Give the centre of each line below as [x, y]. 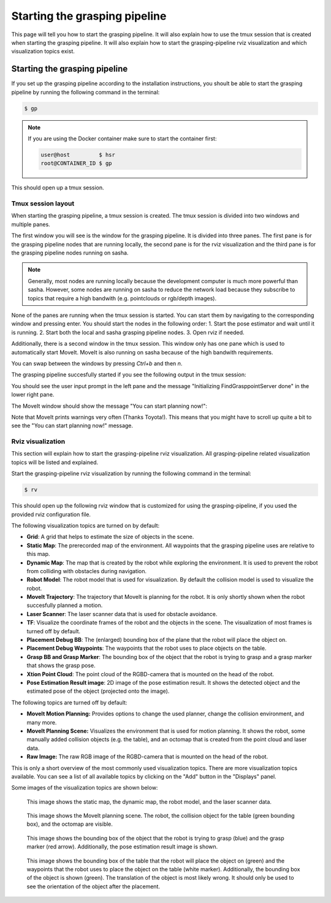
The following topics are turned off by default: [69, 703]
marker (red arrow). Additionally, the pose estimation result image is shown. [122, 847]
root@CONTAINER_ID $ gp [77, 163]
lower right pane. [33, 395]
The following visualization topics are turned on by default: [86, 525]
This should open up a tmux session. [58, 188]
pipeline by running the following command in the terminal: [86, 92]
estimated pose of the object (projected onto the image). [98, 691]
